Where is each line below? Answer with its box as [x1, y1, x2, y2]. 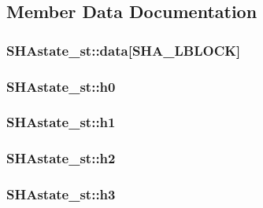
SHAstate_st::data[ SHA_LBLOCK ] [6, 40, 241, 60]
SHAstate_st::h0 [6, 76, 116, 96]
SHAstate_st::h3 [6, 184, 116, 204]
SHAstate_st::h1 [6, 112, 116, 132]
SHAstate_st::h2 [6, 148, 116, 168]
